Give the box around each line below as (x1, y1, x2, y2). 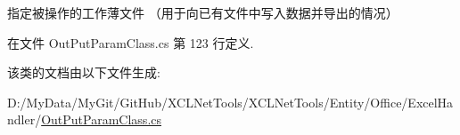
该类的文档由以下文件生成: (7, 63, 160, 82)
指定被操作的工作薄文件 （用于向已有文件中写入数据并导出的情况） (7, 4, 398, 21)
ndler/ (7, 110, 42, 129)
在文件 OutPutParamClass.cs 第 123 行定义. (7, 33, 254, 52)
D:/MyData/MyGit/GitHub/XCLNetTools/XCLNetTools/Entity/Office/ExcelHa (7, 92, 454, 111)
